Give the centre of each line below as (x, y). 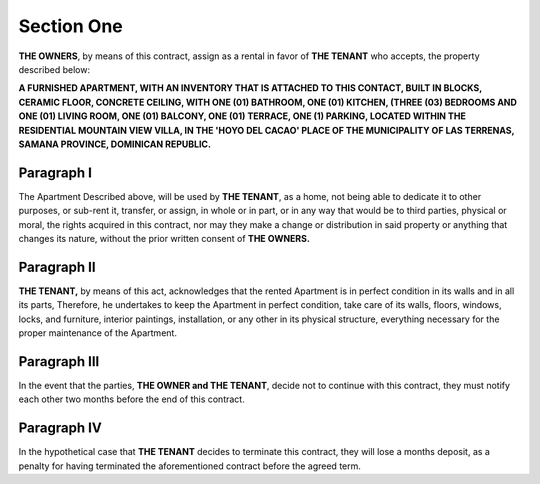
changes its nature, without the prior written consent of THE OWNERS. (164, 238)
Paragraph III (59, 361)
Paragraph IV (60, 428)
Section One (71, 26)
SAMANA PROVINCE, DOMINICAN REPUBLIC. (115, 144)
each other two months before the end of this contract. (131, 399)
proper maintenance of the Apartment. (97, 333)
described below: (54, 69)
